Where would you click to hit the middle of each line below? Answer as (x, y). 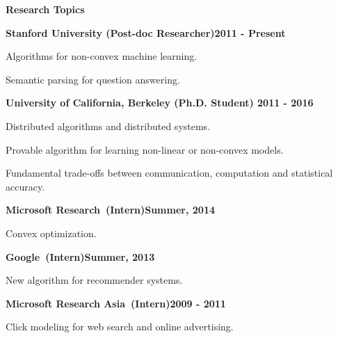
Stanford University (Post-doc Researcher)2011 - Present (146, 32)
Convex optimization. (51, 233)
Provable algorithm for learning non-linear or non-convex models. (145, 149)
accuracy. (25, 186)
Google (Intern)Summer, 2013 (80, 256)
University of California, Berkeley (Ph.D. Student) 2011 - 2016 (160, 103)
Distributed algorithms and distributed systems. (108, 126)
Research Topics (45, 9)
